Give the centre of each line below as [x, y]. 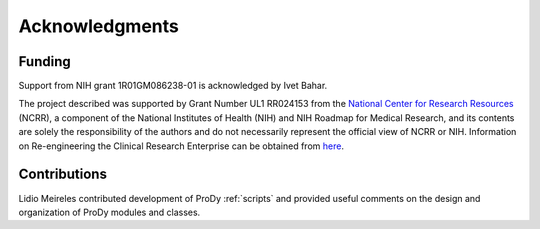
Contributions [62, 174]
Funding [45, 61]
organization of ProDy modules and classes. [109, 212]
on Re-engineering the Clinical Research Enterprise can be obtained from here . [181, 146]
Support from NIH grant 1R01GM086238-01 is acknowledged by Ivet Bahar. [173, 86]
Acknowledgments [99, 26]
